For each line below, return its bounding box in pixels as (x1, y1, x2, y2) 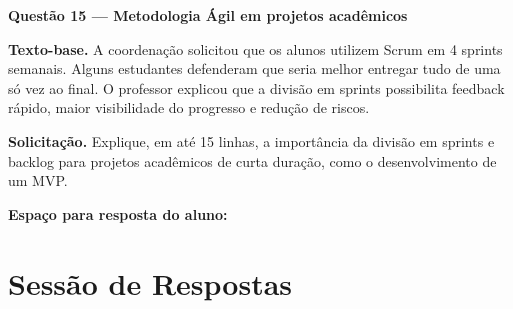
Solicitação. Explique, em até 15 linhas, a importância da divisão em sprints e (8, 130, 495, 151)
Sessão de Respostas (8, 262, 293, 303)
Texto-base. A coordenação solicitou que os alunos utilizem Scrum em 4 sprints (8, 38, 503, 59)
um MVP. (8, 170, 68, 191)
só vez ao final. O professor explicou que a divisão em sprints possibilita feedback (8, 77, 505, 98)
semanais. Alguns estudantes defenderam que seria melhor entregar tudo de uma (8, 58, 501, 79)
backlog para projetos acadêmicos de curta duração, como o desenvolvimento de (8, 150, 497, 171)
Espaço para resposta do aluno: (8, 203, 228, 224)
